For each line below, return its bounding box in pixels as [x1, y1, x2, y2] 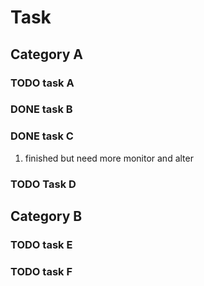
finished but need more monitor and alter [24, 152, 194, 164]
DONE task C [10, 129, 74, 143]
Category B [10, 208, 83, 225]
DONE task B [10, 102, 73, 116]
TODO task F [10, 264, 73, 278]
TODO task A [10, 76, 75, 90]
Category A [10, 46, 84, 63]
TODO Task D [10, 177, 77, 191]
